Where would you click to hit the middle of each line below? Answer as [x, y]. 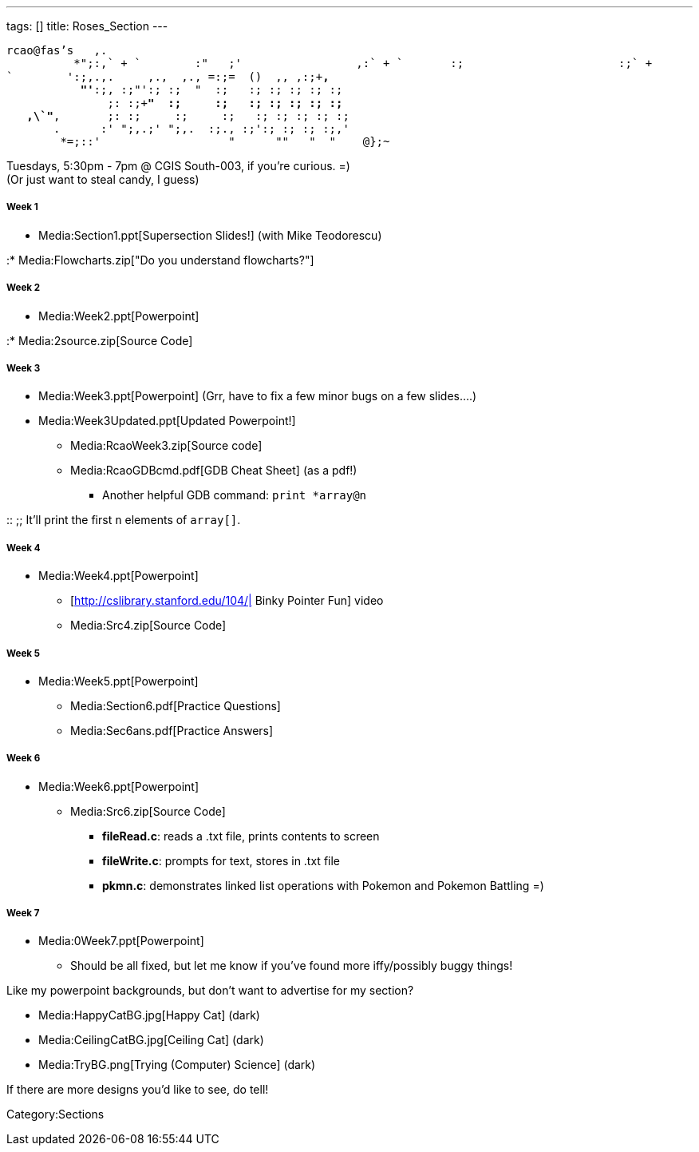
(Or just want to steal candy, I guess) [103, 179]
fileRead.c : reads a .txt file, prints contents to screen [241, 836]
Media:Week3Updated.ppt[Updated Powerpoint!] [167, 421]
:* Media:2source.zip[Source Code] [100, 340]
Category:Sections [55, 1114]
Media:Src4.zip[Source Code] [148, 626]
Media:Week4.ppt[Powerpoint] [118, 576]
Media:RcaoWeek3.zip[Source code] [166, 446]
